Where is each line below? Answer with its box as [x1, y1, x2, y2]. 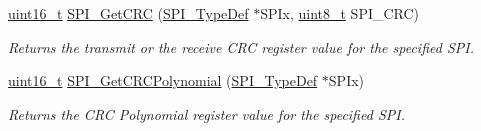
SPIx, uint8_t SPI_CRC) [260, 3, 420, 23]
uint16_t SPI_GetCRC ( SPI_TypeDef [8, 3, 249, 23]
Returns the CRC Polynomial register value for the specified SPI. [8, 103, 405, 124]
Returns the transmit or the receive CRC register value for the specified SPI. [8, 36, 474, 57]
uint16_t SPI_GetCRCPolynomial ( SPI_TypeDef [8, 70, 318, 91]
